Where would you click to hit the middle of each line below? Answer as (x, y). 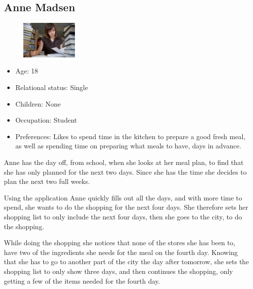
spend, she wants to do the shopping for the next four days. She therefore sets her (126, 207)
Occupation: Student (46, 120)
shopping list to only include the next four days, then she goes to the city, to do (123, 216)
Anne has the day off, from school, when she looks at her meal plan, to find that (124, 162)
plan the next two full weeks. (47, 181)
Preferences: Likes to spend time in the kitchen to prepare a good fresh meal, (130, 136)
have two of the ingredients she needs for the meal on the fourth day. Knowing (121, 252)
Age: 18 (27, 71)
